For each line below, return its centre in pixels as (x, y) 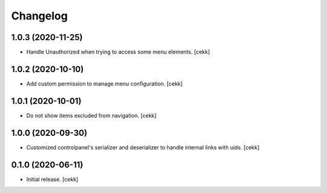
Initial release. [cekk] (52, 179)
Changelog (39, 16)
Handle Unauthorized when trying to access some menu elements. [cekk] (118, 52)
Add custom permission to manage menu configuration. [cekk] (104, 83)
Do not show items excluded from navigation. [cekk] (91, 115)
